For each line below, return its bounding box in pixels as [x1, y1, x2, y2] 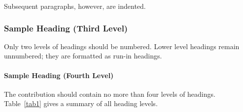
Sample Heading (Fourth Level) [4, 70, 114, 80]
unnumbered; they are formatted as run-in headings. [4, 51, 162, 61]
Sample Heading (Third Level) [4, 22, 128, 34]
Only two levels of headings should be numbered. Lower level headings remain [4, 41, 240, 51]
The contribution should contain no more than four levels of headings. [4, 88, 215, 99]
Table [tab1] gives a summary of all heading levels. [4, 98, 158, 109]
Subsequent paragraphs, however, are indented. [4, 1, 146, 11]
